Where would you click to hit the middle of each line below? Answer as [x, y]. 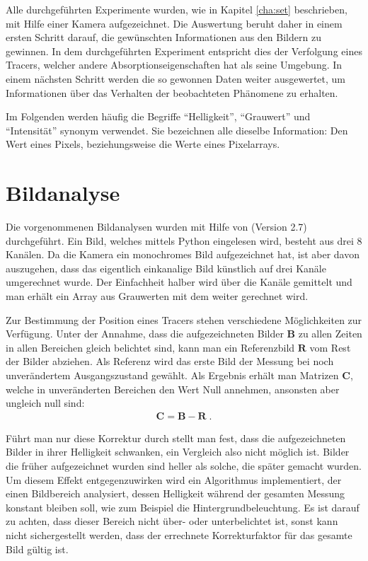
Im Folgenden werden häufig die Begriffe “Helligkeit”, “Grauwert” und [158, 116]
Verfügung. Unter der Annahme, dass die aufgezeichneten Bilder [145, 334]
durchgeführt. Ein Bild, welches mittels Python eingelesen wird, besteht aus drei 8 [184, 240]
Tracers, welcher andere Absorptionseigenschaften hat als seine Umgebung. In [174, 65]
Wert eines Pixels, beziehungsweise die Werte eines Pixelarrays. [143, 144]
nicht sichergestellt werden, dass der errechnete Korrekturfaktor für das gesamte [179, 534]
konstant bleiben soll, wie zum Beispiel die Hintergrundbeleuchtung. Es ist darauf [183, 507]
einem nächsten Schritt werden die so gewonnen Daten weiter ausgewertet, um [176, 78]
